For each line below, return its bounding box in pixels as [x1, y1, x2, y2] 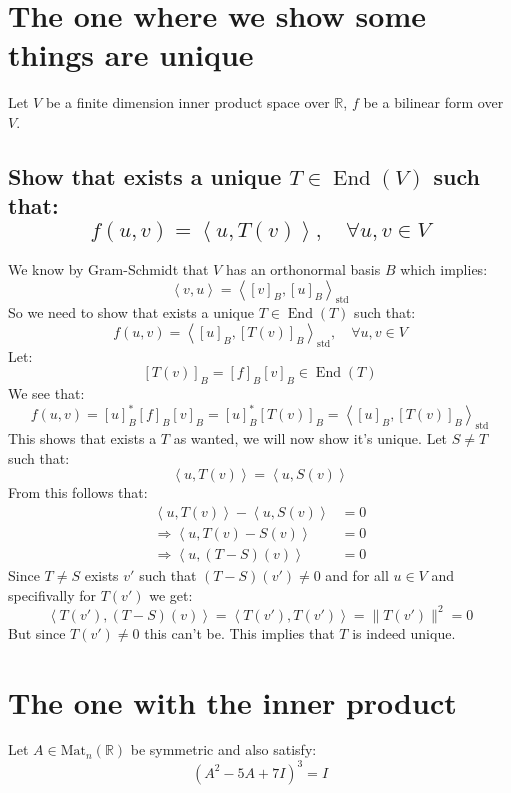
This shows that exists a [8, 428, 157, 449]
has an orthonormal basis [225, 259, 381, 280]
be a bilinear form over [363, 92, 504, 113]
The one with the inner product [8, 681, 457, 722]
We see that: [8, 383, 85, 404]
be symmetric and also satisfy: [130, 739, 317, 760]
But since [8, 622, 66, 643]
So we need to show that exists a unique [8, 302, 254, 323]
